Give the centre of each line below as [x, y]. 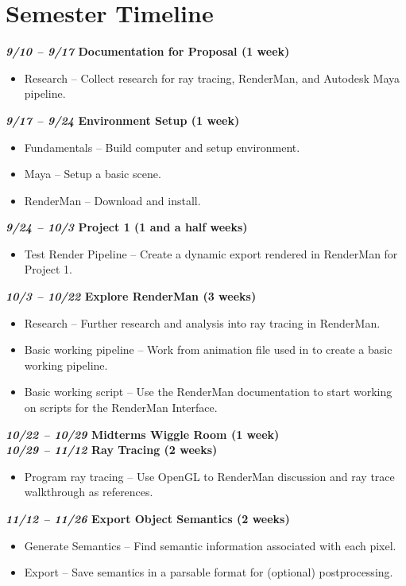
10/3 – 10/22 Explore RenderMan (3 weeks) [131, 296]
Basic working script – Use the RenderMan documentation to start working [208, 392]
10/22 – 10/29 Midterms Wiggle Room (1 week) [143, 434]
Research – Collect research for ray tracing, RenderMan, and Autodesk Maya [212, 78]
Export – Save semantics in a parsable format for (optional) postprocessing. [209, 572]
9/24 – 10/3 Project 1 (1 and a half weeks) [127, 227]
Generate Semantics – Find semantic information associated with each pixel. [210, 545]
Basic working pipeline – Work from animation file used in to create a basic [208, 349]
